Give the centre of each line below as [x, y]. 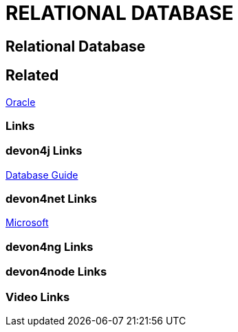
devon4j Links [44, 151]
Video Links [38, 297]
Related [32, 76]
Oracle [21, 102]
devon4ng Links [50, 246]
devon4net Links [51, 199]
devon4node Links [56, 272]
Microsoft [27, 223]
